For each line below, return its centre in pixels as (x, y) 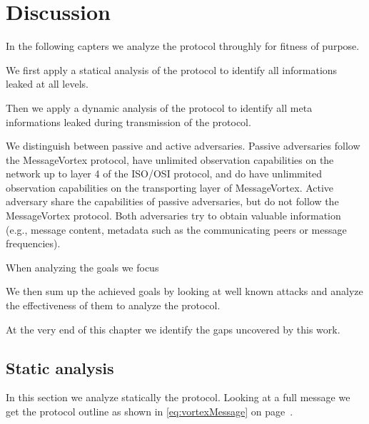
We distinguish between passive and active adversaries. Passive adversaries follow (183, 146)
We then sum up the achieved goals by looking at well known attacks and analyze (184, 291)
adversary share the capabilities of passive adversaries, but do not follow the (172, 201)
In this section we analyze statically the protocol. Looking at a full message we (178, 397)
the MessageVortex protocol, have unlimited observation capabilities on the (170, 159)
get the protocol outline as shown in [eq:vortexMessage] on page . (150, 412)
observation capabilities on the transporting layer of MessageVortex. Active (170, 187)
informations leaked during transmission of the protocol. (128, 121)
